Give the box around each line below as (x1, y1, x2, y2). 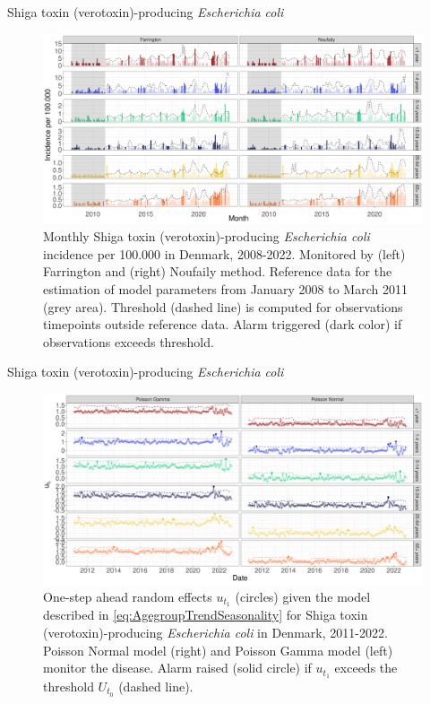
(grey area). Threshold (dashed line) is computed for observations (43, 297, 403, 316)
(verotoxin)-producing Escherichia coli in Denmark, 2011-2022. (43, 622, 388, 641)
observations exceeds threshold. (43, 332, 214, 351)
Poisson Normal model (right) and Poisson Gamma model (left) (43, 640, 393, 659)
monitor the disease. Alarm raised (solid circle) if (43, 658, 312, 677)
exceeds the (334, 658, 398, 677)
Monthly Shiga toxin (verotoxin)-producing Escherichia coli (43, 227, 370, 246)
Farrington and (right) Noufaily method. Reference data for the (43, 262, 392, 281)
